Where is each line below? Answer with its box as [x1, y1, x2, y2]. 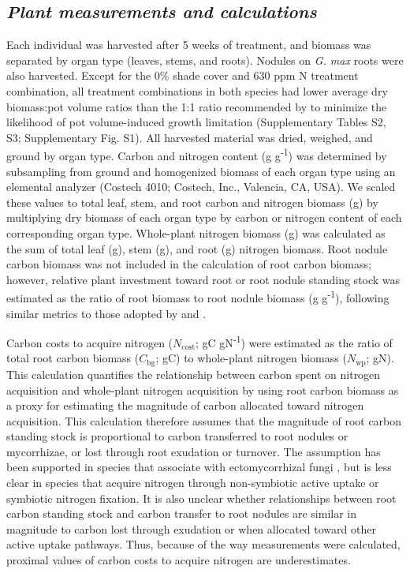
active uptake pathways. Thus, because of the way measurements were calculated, [6, 536, 401, 552]
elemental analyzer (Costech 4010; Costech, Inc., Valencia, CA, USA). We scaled [6, 178, 396, 195]
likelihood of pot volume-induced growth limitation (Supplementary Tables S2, [6, 114, 386, 130]
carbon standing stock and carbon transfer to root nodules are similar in [6, 505, 357, 522]
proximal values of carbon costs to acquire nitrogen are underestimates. [6, 552, 351, 568]
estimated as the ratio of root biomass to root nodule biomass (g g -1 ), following [6, 287, 389, 306]
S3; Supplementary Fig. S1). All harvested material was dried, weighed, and [6, 129, 373, 145]
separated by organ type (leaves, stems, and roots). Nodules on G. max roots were [6, 51, 404, 68]
